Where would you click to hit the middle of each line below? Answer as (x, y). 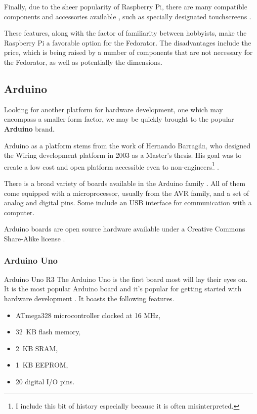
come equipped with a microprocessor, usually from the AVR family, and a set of (127, 193)
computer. (19, 212)
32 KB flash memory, (48, 332)
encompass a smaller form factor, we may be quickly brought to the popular (119, 119)
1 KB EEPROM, (42, 365)
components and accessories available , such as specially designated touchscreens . (128, 16)
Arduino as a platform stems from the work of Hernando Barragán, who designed (127, 145)
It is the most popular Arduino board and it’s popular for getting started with (123, 289)
